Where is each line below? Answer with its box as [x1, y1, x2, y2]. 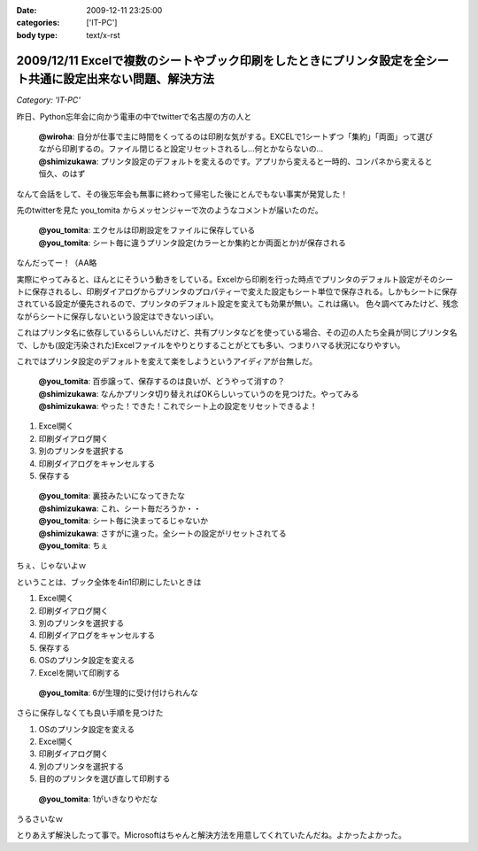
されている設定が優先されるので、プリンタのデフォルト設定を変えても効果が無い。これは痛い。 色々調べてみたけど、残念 [16, 298, 459, 309]
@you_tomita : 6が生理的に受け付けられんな [38, 687, 199, 698]
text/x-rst [86, 29, 120, 40]
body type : [16, 29, 58, 40]
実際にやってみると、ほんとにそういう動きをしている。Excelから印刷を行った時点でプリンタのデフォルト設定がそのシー [16, 274, 454, 284]
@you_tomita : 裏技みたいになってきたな [38, 491, 186, 501]
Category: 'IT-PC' [16, 95, 81, 105]
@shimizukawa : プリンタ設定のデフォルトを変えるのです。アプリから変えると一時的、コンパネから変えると [38, 156, 433, 166]
